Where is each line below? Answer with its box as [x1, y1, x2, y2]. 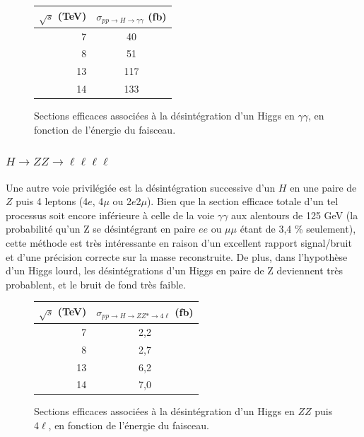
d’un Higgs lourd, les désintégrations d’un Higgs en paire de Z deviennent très [6, 263, 344, 278]
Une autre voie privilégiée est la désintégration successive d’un [6, 180, 276, 194]
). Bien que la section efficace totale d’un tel [146, 194, 339, 209]
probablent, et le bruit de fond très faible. [6, 276, 186, 291]
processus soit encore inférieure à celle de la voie [6, 207, 215, 222]
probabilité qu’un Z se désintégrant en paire [6, 221, 196, 236]
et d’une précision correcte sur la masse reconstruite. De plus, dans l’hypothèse [6, 249, 348, 264]
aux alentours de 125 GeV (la [231, 207, 358, 222]
